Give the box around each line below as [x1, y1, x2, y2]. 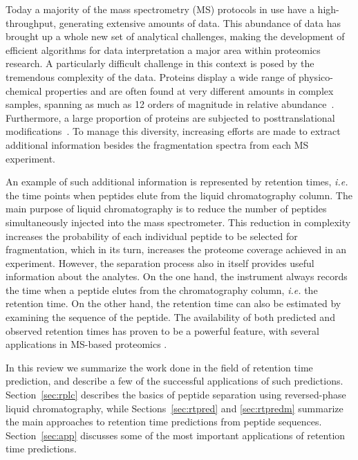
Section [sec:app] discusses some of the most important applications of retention [6, 427, 346, 442]
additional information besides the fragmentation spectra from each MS [6, 137, 309, 151]
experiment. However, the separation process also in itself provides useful [6, 255, 314, 270]
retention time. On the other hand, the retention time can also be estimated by [6, 296, 341, 311]
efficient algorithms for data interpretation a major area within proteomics [6, 42, 321, 57]
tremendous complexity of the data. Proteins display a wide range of [6, 69, 296, 84]
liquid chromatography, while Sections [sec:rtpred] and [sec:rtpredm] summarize [6, 401, 343, 415]
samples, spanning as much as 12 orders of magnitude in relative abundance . [6, 97, 335, 111]
